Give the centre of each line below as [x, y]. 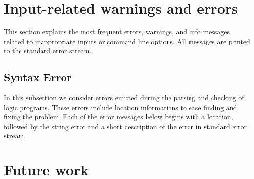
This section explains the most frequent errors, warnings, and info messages [117, 32]
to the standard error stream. [48, 51]
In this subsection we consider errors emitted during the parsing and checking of [124, 98]
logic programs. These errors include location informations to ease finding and [121, 107]
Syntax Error [38, 77]
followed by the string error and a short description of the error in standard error [126, 126]
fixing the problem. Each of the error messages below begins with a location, [118, 117]
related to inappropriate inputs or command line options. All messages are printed [127, 41]
